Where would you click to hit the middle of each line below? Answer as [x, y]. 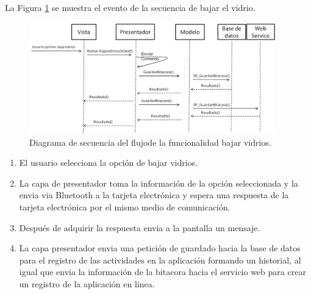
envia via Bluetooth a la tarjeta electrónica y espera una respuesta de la [154, 195]
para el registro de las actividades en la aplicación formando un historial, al [160, 260]
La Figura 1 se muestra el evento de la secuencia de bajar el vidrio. [130, 7]
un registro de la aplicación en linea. [87, 284]
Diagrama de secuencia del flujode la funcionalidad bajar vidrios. [150, 142]
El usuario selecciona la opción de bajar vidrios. [109, 163]
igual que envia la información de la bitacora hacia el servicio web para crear [163, 272]
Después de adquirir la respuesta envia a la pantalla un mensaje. [140, 227]
